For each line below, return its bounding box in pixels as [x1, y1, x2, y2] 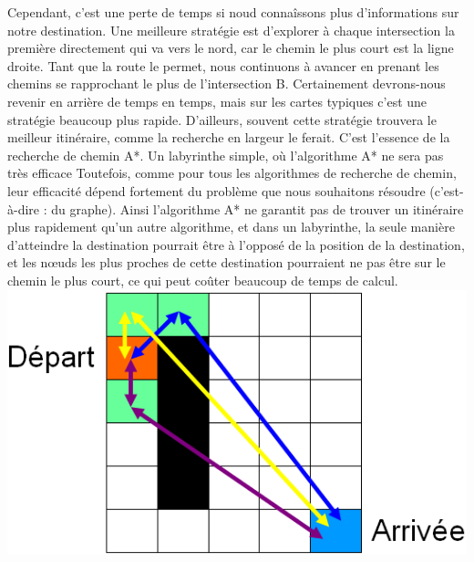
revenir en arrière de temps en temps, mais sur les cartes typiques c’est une [7, 91, 428, 110]
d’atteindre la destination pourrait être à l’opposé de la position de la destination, [7, 234, 465, 254]
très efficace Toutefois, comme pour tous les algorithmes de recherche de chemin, [7, 163, 457, 182]
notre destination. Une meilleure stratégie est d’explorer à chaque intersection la [7, 20, 455, 39]
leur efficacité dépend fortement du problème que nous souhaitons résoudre [7, 181, 426, 200]
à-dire [7, 199, 40, 218]
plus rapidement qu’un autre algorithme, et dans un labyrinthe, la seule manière [7, 217, 455, 236]
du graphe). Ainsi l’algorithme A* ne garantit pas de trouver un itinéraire [51, 199, 464, 218]
